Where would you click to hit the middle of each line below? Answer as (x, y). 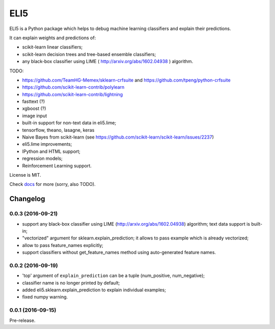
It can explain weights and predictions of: (53, 38)
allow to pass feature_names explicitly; (63, 245)
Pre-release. (22, 320)
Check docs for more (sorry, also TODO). (53, 184)
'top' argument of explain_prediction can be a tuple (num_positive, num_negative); (113, 276)
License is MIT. (25, 175)
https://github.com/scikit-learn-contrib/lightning (73, 94)
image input (35, 116)
